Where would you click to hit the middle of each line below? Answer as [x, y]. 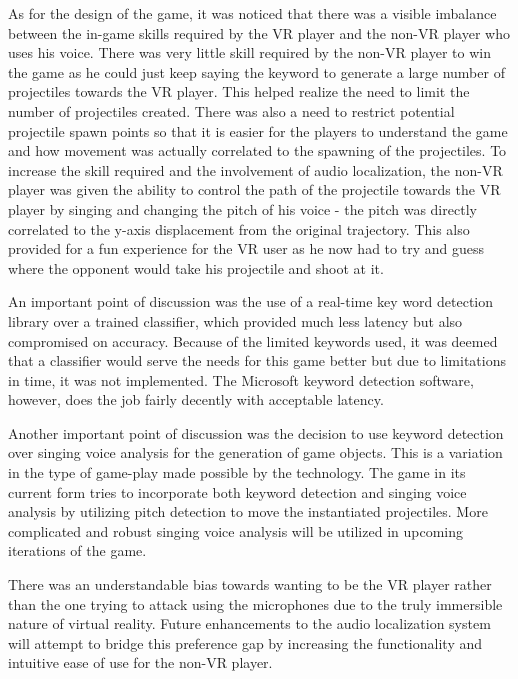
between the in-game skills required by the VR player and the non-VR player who [259, 32]
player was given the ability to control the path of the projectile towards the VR [254, 189]
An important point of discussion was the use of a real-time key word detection [251, 301]
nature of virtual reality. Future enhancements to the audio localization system [249, 623]
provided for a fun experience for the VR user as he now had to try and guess [246, 248]
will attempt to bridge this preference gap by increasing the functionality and [245, 642]
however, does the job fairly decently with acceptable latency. [196, 399]
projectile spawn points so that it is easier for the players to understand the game [258, 130]
